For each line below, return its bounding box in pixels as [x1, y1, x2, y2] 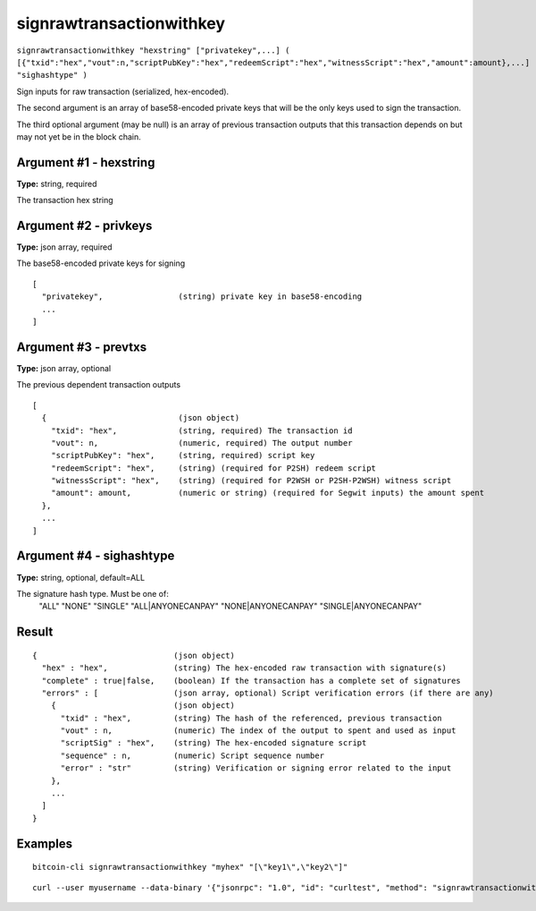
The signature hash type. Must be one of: [16, 588, 169, 599]
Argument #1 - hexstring [16, 155, 155, 170]
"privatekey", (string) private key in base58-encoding [41, 292, 363, 302]
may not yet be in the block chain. [16, 131, 142, 142]
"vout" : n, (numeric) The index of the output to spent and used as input [60, 726, 456, 736]
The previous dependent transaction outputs [16, 379, 181, 390]
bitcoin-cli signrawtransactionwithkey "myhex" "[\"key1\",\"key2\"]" [32, 862, 348, 873]
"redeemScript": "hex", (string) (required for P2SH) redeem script [50, 463, 377, 473]
